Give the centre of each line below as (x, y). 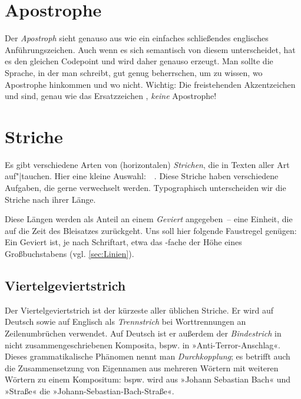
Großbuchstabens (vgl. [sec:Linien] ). (70, 253)
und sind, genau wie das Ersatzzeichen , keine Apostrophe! (111, 96)
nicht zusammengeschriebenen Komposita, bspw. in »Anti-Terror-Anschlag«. (143, 344)
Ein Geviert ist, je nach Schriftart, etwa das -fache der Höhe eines (123, 242)
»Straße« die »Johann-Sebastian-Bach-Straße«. (90, 390)
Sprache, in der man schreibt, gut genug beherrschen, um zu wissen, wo (134, 72)
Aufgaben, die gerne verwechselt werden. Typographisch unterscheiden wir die (145, 187)
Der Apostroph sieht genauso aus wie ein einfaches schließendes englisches (137, 38)
